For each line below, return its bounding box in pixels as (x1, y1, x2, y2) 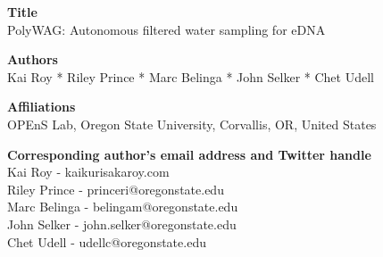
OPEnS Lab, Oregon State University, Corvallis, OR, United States (7, 114, 377, 133)
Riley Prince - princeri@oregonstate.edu (7, 179, 224, 198)
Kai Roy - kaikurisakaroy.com (7, 162, 170, 181)
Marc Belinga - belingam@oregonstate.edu (7, 197, 238, 216)
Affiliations (7, 97, 76, 116)
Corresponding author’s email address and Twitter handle (7, 145, 371, 163)
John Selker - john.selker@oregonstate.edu (7, 214, 237, 233)
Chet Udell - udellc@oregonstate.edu (7, 232, 206, 251)
